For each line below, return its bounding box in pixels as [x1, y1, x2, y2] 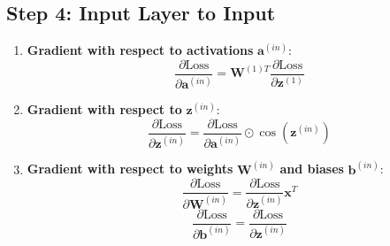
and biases [279, 159, 344, 178]
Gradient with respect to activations [27, 41, 254, 59]
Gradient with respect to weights [27, 159, 233, 178]
